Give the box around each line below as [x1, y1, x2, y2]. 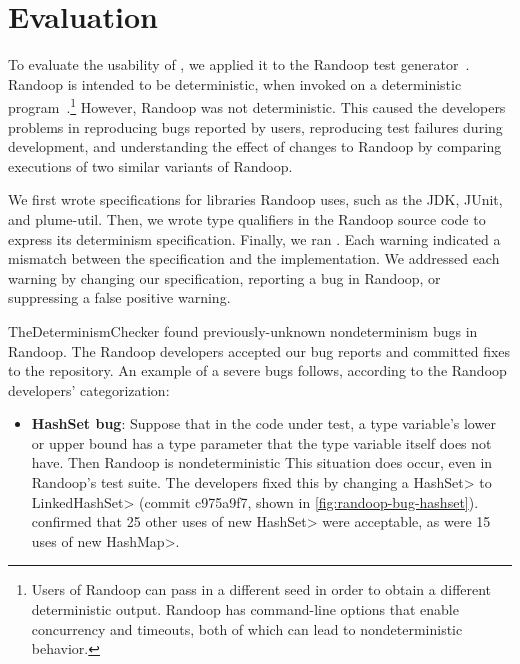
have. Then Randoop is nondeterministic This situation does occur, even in [31, 452, 493, 473]
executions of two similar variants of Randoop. [8, 155, 293, 176]
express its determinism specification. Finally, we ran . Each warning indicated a [8, 228, 501, 249]
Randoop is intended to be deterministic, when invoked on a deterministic [8, 73, 462, 94]
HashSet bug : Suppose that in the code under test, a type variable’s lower [31, 413, 496, 434]
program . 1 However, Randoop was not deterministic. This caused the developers [8, 94, 506, 117]
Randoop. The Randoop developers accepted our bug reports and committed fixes [8, 340, 511, 361]
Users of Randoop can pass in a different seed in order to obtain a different [31, 579, 492, 600]
